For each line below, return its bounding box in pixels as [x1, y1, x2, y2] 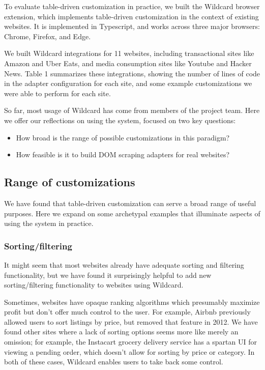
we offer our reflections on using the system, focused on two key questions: [4, 115, 236, 125]
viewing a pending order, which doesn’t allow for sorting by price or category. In [4, 346, 255, 357]
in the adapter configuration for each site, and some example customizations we [4, 78, 252, 89]
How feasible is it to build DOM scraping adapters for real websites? [16, 149, 230, 160]
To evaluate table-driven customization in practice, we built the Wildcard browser [4, 1, 260, 11]
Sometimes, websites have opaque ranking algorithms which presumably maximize [4, 296, 260, 307]
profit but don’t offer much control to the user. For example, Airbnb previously [4, 306, 251, 317]
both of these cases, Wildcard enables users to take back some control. [4, 356, 223, 367]
